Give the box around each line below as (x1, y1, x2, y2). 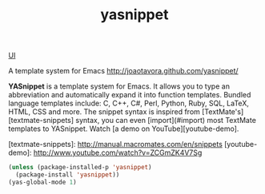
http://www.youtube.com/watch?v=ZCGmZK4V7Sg (33, 148, 203, 157)
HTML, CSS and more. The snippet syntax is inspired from (8, 107, 200, 117)
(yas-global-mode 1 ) (8, 178, 78, 186)
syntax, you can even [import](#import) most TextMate (75, 116, 256, 125)
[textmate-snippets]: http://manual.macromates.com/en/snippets (8, 140, 223, 149)
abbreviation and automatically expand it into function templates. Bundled (8, 90, 251, 100)
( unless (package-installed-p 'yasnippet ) (8, 164, 152, 172)
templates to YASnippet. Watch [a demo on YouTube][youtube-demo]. (8, 124, 239, 133)
